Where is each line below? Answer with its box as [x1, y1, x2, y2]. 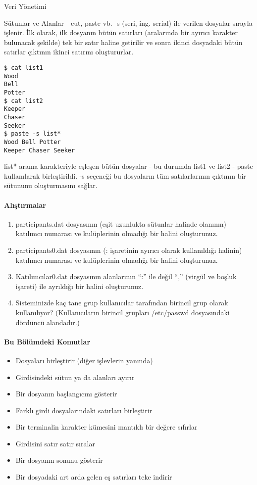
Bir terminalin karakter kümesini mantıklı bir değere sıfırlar [15, 422, 198, 432]
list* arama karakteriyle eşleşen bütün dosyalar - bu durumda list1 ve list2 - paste [4, 161, 253, 171]
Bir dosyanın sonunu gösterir [15, 455, 103, 465]
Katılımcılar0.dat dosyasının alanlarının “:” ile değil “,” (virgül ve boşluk [15, 271, 237, 282]
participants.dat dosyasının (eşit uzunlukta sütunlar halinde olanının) [15, 218, 227, 229]
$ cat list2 [4, 97, 43, 104]
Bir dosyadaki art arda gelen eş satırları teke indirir [15, 472, 172, 482]
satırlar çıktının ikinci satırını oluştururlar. [4, 47, 134, 57]
